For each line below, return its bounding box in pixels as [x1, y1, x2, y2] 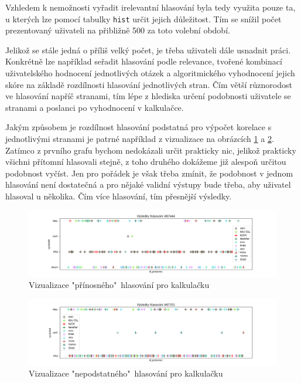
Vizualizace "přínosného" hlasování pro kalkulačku [29, 279, 210, 291]
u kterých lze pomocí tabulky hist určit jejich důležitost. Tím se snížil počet [5, 12, 282, 25]
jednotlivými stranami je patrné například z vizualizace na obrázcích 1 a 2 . [5, 133, 274, 144]
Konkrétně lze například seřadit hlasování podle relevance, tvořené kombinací [5, 55, 282, 67]
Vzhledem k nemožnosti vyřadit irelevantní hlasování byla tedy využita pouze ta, [5, 1, 296, 13]
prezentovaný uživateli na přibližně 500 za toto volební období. [5, 24, 230, 36]
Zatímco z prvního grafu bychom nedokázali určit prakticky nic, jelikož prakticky [5, 144, 296, 156]
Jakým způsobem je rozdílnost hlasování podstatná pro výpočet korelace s [5, 121, 272, 133]
